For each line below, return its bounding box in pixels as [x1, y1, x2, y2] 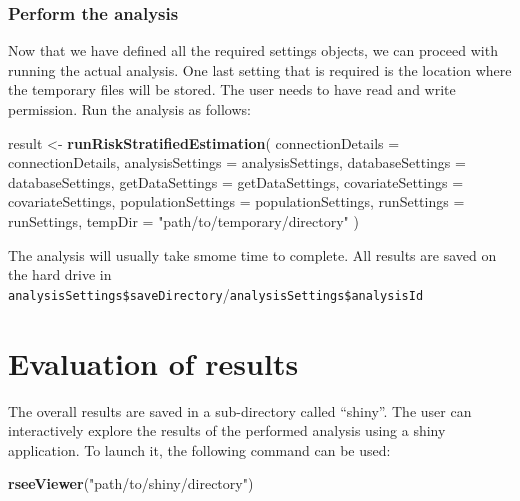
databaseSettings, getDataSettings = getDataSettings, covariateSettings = [8, 171, 464, 192]
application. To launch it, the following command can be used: [8, 439, 391, 460]
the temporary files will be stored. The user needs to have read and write [8, 79, 456, 100]
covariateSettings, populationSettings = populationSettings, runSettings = [8, 191, 465, 212]
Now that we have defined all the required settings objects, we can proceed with [8, 40, 498, 61]
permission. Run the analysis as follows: [8, 99, 251, 119]
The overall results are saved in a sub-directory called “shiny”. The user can [8, 400, 472, 421]
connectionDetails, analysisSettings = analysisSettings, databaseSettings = [8, 152, 466, 173]
